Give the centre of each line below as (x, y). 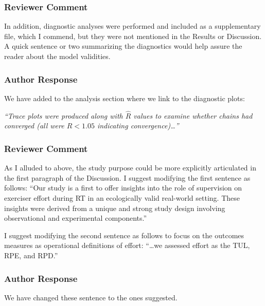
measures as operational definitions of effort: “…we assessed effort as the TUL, (127, 245)
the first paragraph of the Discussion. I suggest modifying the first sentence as (127, 177)
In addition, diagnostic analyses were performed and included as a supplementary (132, 26)
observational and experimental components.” (76, 218)
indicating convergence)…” (138, 126)
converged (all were (34, 126)
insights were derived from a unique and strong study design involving (115, 208)
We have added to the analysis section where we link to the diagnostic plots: (125, 98)
